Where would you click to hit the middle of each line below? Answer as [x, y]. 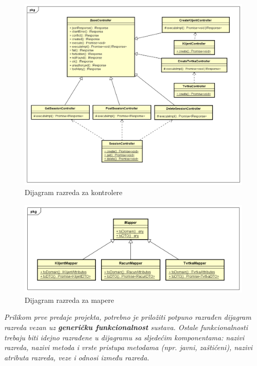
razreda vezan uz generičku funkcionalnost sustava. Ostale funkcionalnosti [126, 327]
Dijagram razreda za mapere [70, 300]
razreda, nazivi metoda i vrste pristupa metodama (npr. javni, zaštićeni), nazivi [128, 347]
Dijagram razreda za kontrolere [74, 192]
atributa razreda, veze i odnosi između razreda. [77, 357]
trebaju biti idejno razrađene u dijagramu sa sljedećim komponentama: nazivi [124, 337]
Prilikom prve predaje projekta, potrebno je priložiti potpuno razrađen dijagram [128, 317]
